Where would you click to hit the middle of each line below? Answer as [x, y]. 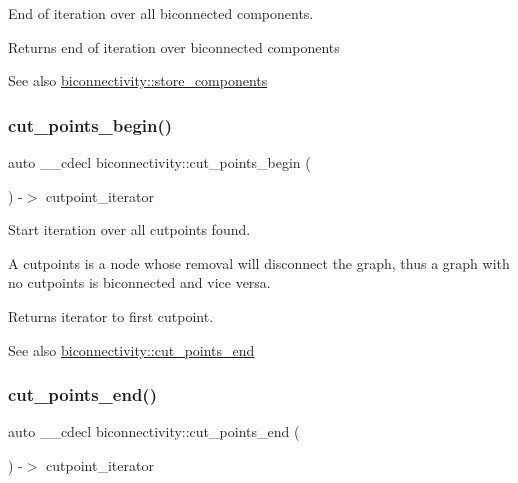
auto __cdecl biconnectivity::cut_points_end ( [154, 431]
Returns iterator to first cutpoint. [111, 315]
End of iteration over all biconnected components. [161, 13]
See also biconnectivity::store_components [138, 80]
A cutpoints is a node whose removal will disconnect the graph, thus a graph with [259, 262]
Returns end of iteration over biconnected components [174, 46]
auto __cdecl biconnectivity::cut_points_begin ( [159, 162]
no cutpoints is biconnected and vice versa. [139, 282]
